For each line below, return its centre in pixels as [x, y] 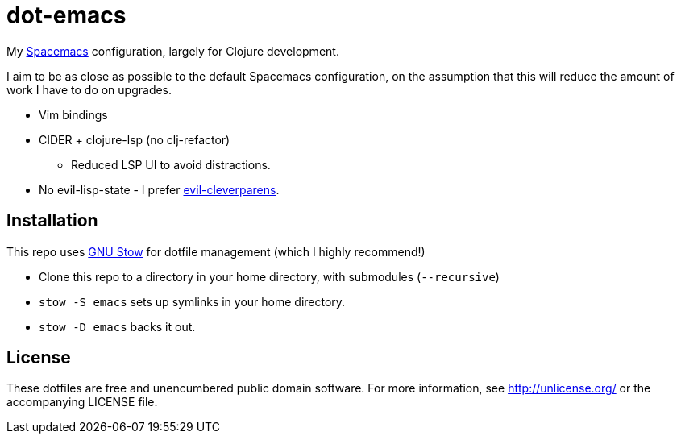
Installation [52, 221]
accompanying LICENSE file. [82, 402]
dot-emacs [66, 15]
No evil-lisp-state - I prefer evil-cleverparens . [159, 189]
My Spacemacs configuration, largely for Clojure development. [173, 51]
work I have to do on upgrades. [89, 89]
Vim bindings [73, 114]
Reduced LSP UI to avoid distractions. [171, 164]
